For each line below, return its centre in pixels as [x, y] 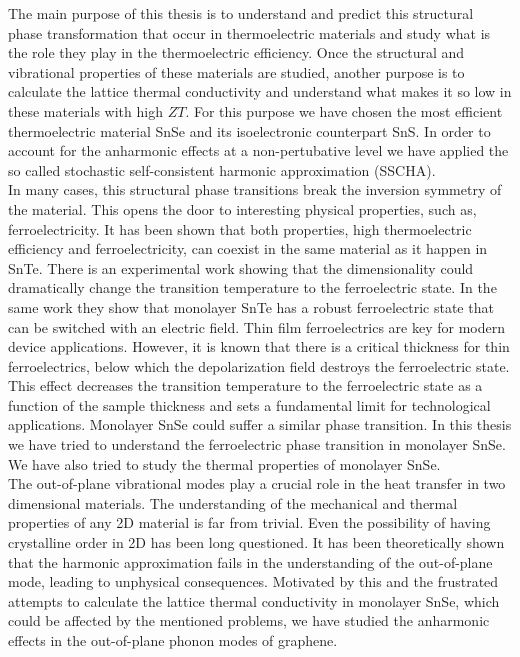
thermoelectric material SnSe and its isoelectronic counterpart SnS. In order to [249, 130]
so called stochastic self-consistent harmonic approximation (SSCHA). [222, 169]
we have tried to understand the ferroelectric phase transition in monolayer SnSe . [257, 444]
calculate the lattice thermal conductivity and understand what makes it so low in [260, 91]
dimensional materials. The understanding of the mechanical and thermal [233, 502]
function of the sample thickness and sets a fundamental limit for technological [249, 404]
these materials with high [85, 110]
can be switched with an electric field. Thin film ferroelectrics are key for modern [257, 326]
